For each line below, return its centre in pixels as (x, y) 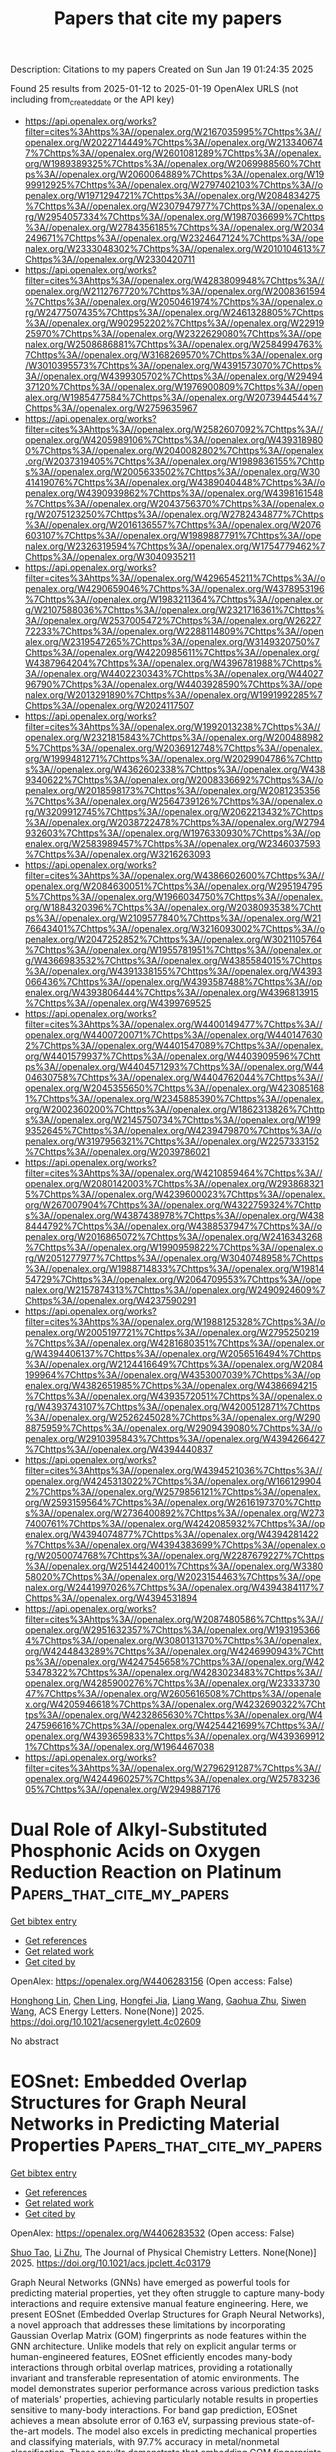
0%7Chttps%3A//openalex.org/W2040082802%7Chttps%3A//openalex (174, 450)
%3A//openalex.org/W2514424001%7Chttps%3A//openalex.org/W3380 (174, 1566)
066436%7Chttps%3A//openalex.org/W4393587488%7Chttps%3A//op (173, 981)
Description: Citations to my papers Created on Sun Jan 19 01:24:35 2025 (162, 69)
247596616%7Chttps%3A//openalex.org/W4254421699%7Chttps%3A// (174, 1725)
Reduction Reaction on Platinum (146, 1872)
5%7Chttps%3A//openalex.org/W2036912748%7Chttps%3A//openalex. (173, 748)
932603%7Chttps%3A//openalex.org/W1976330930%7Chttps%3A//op (173, 833)
